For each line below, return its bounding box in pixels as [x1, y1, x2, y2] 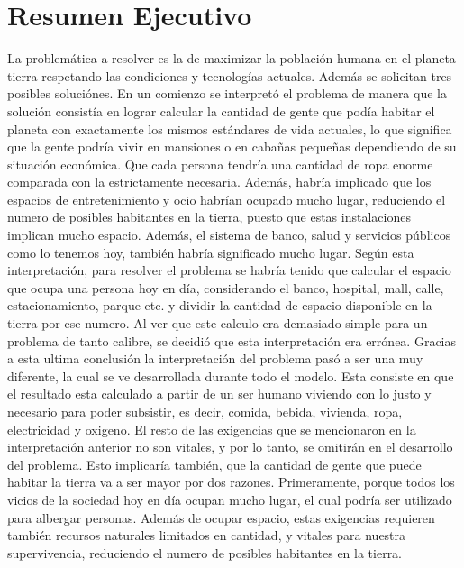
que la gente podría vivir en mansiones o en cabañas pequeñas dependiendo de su [7, 137, 457, 156]
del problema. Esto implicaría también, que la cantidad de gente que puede [7, 454, 422, 473]
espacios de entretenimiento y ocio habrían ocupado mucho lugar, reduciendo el [7, 189, 446, 208]
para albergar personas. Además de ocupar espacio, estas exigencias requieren [7, 508, 435, 527]
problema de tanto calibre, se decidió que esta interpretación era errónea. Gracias [7, 331, 457, 350]
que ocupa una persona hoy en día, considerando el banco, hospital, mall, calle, [7, 278, 444, 297]
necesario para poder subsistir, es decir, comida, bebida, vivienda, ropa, [7, 402, 403, 420]
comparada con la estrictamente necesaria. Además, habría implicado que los [7, 172, 432, 191]
